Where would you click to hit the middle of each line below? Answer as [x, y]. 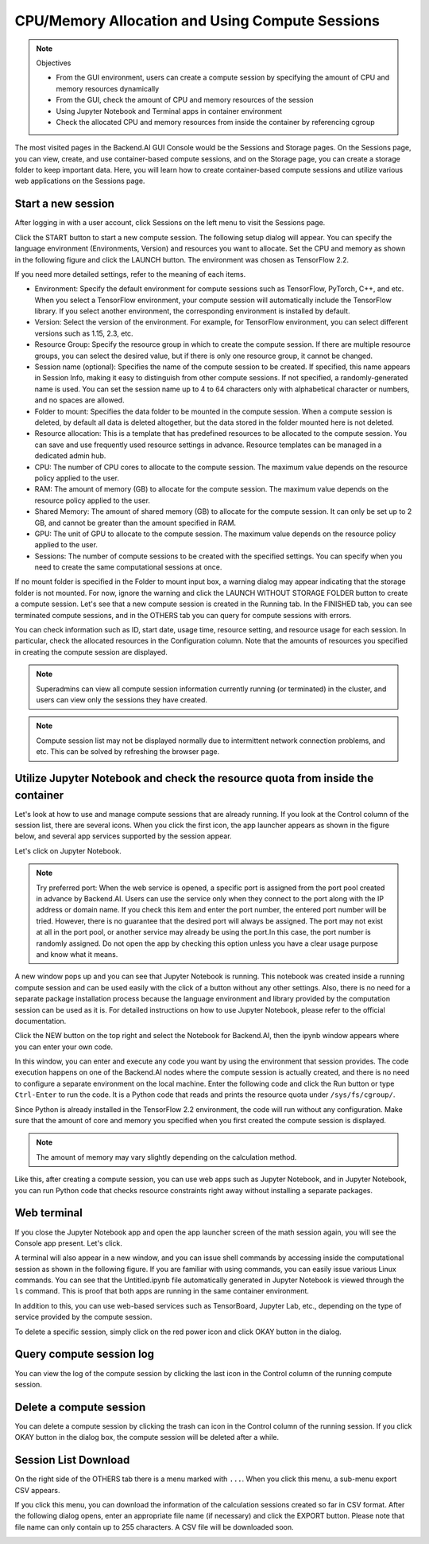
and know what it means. [77, 954]
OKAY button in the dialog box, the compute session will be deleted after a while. [147, 1437]
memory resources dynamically [108, 88]
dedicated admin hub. [70, 456]
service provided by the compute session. [83, 1317]
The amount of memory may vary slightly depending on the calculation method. [166, 1157]
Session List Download [72, 1460]
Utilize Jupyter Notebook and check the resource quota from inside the [194, 778]
